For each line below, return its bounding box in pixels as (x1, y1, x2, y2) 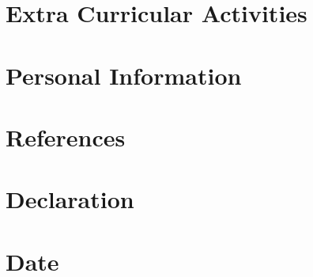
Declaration (6, 183, 134, 215)
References (6, 120, 126, 153)
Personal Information (6, 59, 242, 91)
